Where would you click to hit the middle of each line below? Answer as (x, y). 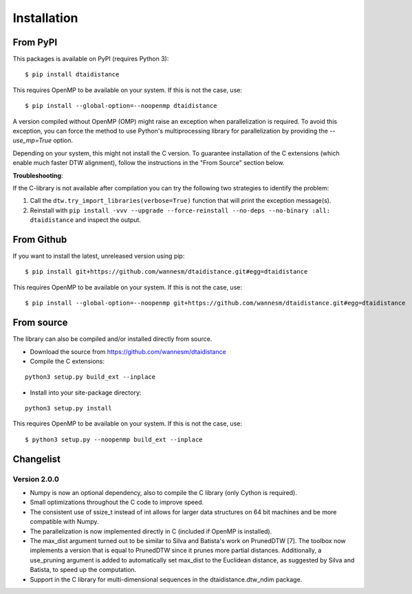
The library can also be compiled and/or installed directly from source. (112, 339)
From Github (40, 240)
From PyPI (35, 42)
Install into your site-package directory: (86, 393)
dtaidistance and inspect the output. (85, 220)
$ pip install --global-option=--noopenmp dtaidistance (121, 106)
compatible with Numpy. (64, 522)
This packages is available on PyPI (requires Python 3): (91, 59)
